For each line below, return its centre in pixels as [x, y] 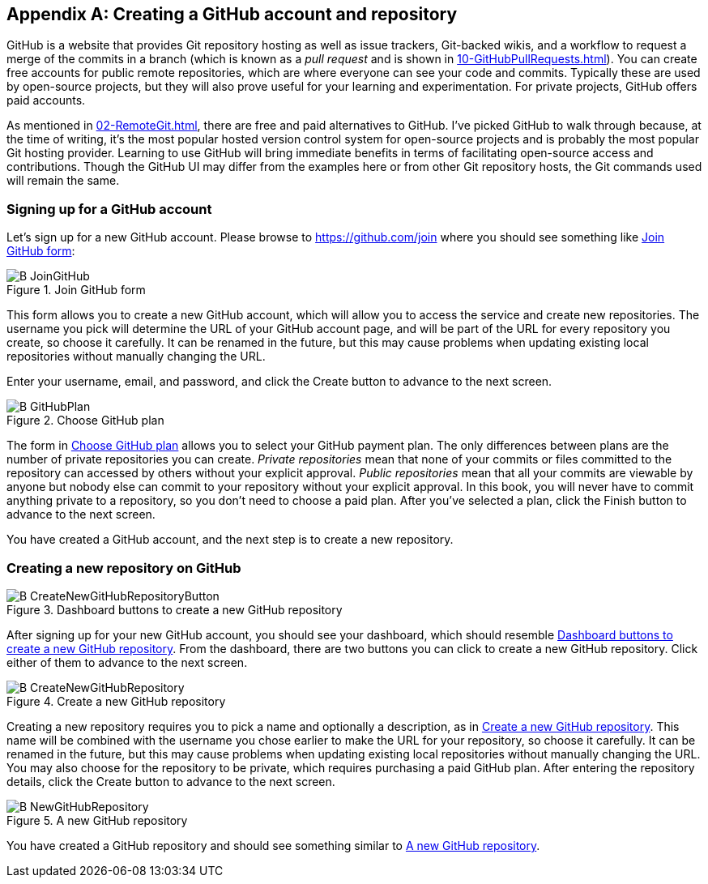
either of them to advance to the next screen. [127, 662]
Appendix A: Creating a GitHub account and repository [232, 14]
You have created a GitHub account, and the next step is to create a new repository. [230, 540]
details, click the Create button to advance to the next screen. [171, 781]
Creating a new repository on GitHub [124, 568]
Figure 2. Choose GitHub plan [85, 421]
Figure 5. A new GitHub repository [97, 820]
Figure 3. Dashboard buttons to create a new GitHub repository [175, 609]
